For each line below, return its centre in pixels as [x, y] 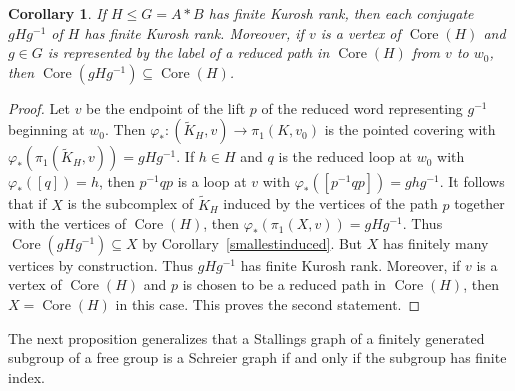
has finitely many [435, 242]
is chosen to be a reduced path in [284, 284]
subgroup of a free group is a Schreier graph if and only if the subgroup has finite [257, 357]
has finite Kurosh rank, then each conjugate [341, 13]
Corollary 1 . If [57, 13]
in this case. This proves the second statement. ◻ [268, 303]
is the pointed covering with [410, 129]
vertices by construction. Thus [101, 264]
